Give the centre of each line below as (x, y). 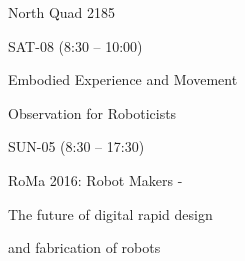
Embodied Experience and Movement (123, 79)
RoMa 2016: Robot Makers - (95, 179)
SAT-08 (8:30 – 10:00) (75, 45)
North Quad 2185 (62, 12)
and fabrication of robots (84, 247)
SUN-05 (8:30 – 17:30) (76, 146)
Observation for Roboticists (92, 112)
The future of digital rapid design (110, 213)
